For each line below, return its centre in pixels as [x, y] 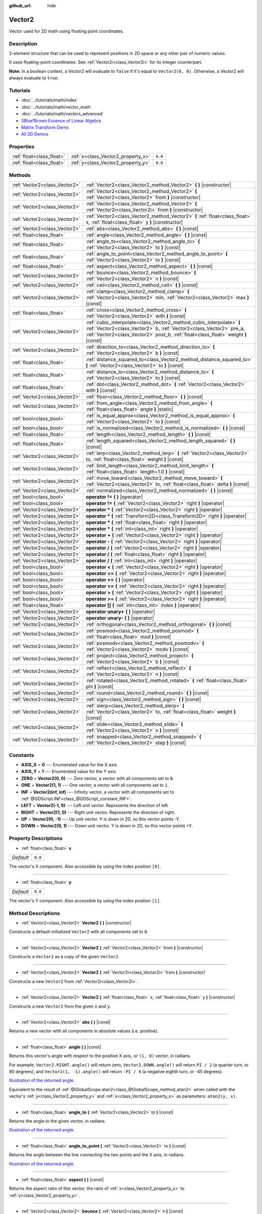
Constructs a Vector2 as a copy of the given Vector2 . [64, 957]
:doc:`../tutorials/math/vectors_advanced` [63, 114]
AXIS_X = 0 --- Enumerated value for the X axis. [70, 764]
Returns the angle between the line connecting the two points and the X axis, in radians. [97, 1155]
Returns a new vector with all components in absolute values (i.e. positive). [84, 1031]
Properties [22, 147]
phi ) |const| [99, 687]
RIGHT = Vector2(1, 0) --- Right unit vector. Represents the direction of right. [98, 812]
